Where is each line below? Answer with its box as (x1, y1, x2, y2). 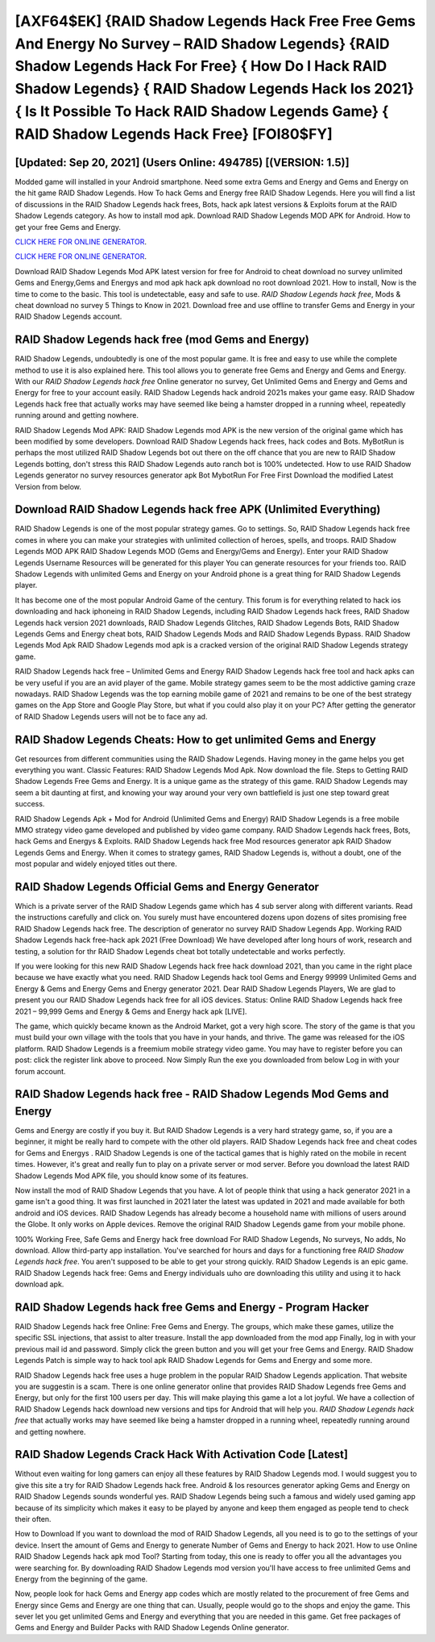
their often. (14, 1514, 52, 1523)
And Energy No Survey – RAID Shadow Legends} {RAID (14, 35, 390, 52)
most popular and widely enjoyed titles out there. (14, 859, 177, 869)
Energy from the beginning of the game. (14, 1573, 148, 1584)
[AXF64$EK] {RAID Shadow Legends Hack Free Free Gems (14, 12, 416, 30)
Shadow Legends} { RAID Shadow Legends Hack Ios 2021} (14, 80, 415, 98)
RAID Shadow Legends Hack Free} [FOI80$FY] (14, 125, 333, 143)
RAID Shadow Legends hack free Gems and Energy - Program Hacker (14, 1300, 370, 1314)
